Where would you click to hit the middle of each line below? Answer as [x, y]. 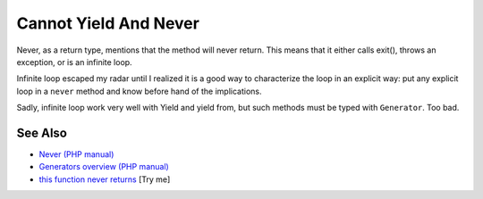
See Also [42, 133]
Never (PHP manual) [76, 154]
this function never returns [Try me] [105, 179]
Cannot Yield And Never [108, 23]
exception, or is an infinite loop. [75, 62]
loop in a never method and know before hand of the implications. [140, 91]
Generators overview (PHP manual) [104, 167]
